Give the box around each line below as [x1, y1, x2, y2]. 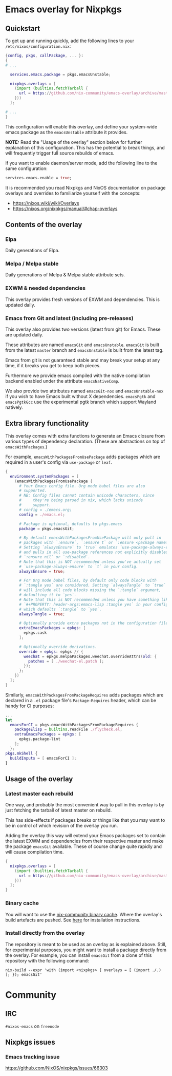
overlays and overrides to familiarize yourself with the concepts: [5, 190, 141, 196]
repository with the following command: [5, 957, 90, 964]
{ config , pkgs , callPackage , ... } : [5, 53, 83, 58]
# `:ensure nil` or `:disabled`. [18, 554, 91, 559]
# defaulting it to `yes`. [18, 592, 77, 598]
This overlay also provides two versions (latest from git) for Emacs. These [5, 326, 161, 332]
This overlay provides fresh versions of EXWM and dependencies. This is [5, 296, 160, 303]
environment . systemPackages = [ [10, 474, 79, 479]
